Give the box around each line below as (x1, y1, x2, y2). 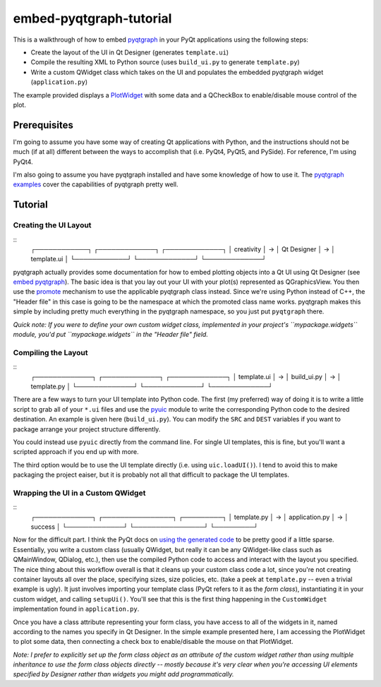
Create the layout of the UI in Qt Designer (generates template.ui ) (30, 48, 229, 56)
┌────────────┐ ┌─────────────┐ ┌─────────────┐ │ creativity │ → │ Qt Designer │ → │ (30, 244, 335, 253)
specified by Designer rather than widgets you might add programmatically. (13, 670, 234, 679)
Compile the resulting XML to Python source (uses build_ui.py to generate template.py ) (30, 58, 300, 66)
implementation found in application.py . (13, 604, 140, 614)
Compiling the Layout (13, 347, 88, 357)
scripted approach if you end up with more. (13, 448, 139, 456)
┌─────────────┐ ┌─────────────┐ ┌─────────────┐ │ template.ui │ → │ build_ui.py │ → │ (30, 372, 341, 381)
